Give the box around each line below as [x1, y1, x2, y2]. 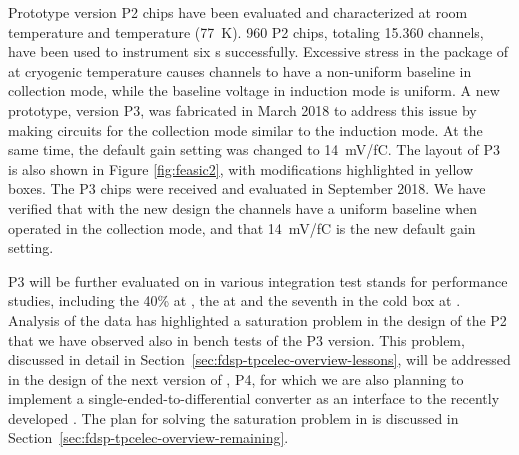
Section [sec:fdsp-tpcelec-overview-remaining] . [8, 427, 289, 448]
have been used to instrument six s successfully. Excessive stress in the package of [8, 41, 509, 62]
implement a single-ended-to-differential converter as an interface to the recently [8, 388, 500, 409]
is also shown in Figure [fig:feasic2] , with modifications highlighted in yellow [8, 158, 473, 179]
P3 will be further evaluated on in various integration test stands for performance [8, 270, 508, 291]
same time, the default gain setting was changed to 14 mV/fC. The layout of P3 [8, 139, 500, 160]
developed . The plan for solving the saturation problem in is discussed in [8, 407, 459, 428]
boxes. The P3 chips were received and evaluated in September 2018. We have [8, 178, 486, 199]
